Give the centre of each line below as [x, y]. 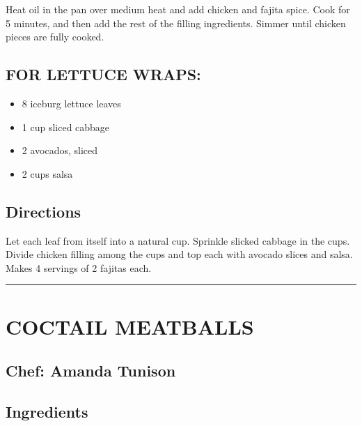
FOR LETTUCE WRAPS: [103, 74]
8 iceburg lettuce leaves [71, 103]
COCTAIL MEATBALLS [130, 326]
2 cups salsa [47, 173]
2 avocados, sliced [60, 150]
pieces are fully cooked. [55, 37]
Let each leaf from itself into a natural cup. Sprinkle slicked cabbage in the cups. [178, 240]
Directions [44, 211]
